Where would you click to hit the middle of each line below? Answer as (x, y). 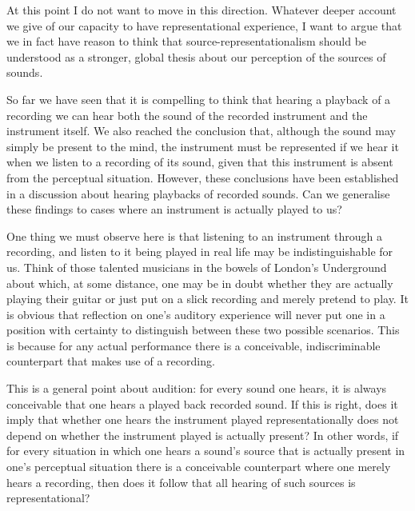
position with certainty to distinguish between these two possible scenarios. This (203, 330)
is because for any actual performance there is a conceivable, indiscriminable (194, 345)
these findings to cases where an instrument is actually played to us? (174, 209)
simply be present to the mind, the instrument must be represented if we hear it (203, 146)
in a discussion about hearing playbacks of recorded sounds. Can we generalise (198, 193)
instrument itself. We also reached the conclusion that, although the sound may (201, 131)
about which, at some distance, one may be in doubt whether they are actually (200, 283)
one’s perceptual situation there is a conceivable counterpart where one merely (199, 467)
